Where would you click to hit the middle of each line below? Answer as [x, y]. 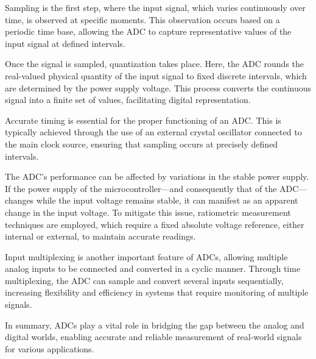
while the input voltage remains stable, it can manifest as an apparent [167, 200]
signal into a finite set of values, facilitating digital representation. [128, 100]
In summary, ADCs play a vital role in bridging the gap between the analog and [155, 325]
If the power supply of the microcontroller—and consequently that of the [141, 188]
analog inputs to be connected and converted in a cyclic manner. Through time [153, 268]
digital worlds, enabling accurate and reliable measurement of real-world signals [153, 337]
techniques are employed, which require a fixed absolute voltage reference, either [155, 224]
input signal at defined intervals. [65, 43]
